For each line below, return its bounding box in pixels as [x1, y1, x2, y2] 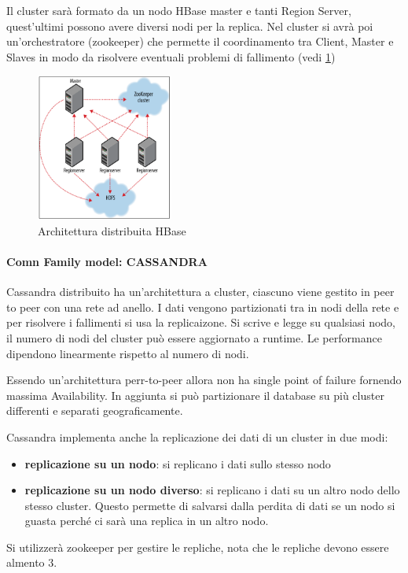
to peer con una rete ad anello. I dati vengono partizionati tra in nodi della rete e [6, 298, 399, 315]
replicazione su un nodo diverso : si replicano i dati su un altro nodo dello [24, 482, 400, 498]
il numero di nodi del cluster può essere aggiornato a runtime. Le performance [6, 329, 382, 346]
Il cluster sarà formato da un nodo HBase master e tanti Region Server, [6, 2, 351, 18]
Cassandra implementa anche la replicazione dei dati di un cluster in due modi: [6, 428, 388, 445]
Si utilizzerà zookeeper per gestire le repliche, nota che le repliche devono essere [6, 538, 389, 555]
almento [6, 554, 45, 571]
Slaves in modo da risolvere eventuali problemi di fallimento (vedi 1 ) [6, 48, 336, 65]
